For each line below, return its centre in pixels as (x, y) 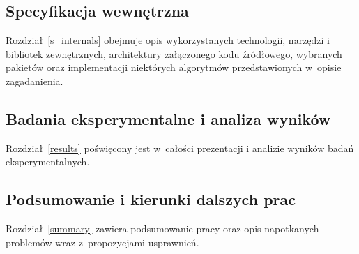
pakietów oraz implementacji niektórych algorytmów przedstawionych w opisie (174, 67)
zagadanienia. (35, 81)
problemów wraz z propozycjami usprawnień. (102, 242)
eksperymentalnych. (48, 162)
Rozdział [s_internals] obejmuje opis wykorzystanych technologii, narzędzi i (168, 40)
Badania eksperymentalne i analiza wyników (168, 118)
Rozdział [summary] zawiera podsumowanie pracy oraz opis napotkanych (162, 229)
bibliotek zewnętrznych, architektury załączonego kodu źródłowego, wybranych (174, 53)
